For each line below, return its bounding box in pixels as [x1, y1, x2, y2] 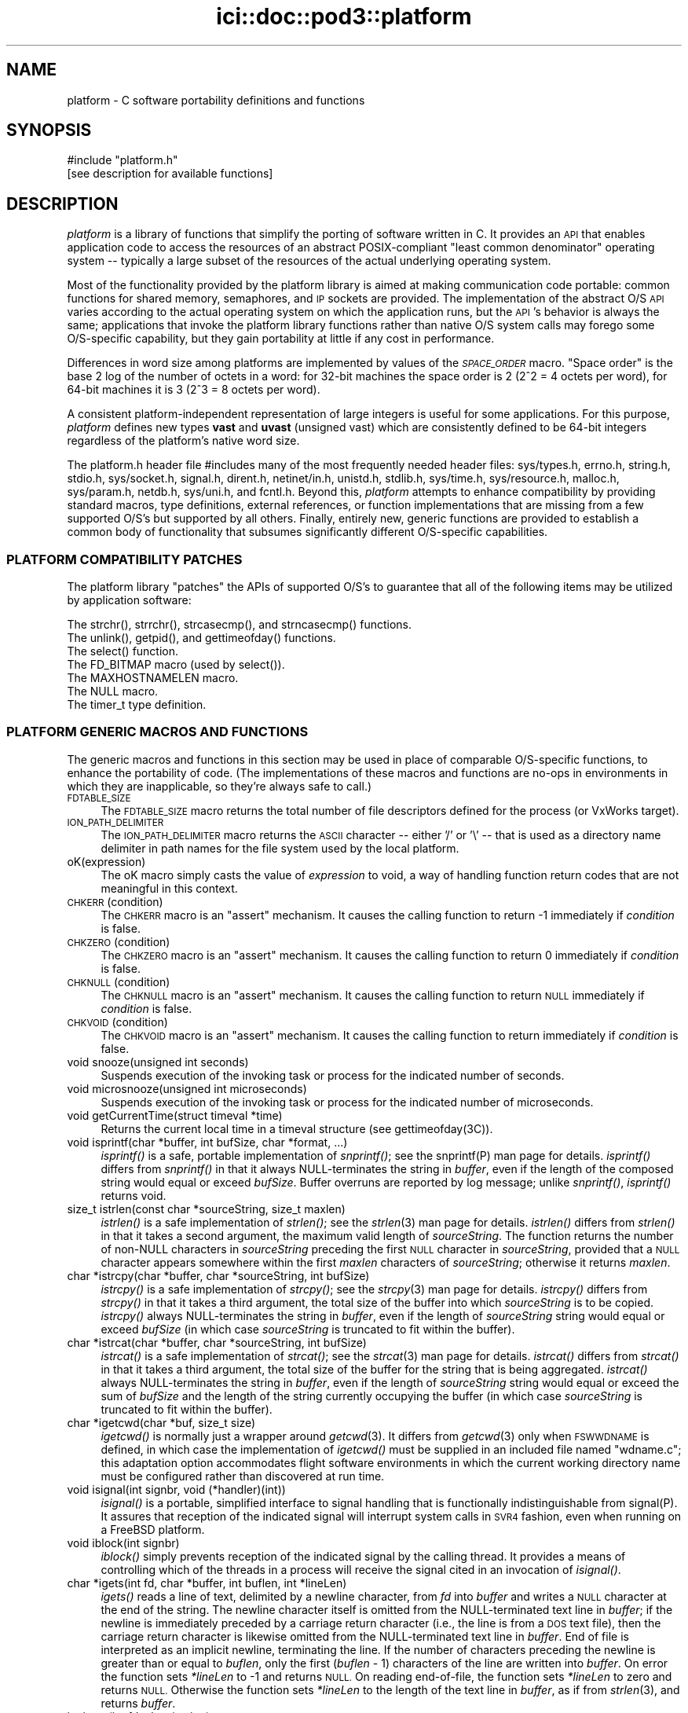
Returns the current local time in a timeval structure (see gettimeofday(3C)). [101, 1121, 493, 1135]
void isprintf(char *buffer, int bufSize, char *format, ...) [67, 1135, 348, 1149]
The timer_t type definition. [67, 698, 207, 712]
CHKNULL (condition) [67, 974, 170, 989]
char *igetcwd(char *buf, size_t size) [67, 1415, 256, 1429]
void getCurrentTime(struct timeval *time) [67, 1108, 283, 1122]
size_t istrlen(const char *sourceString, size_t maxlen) [67, 1201, 346, 1216]
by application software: [67, 593, 192, 607]
